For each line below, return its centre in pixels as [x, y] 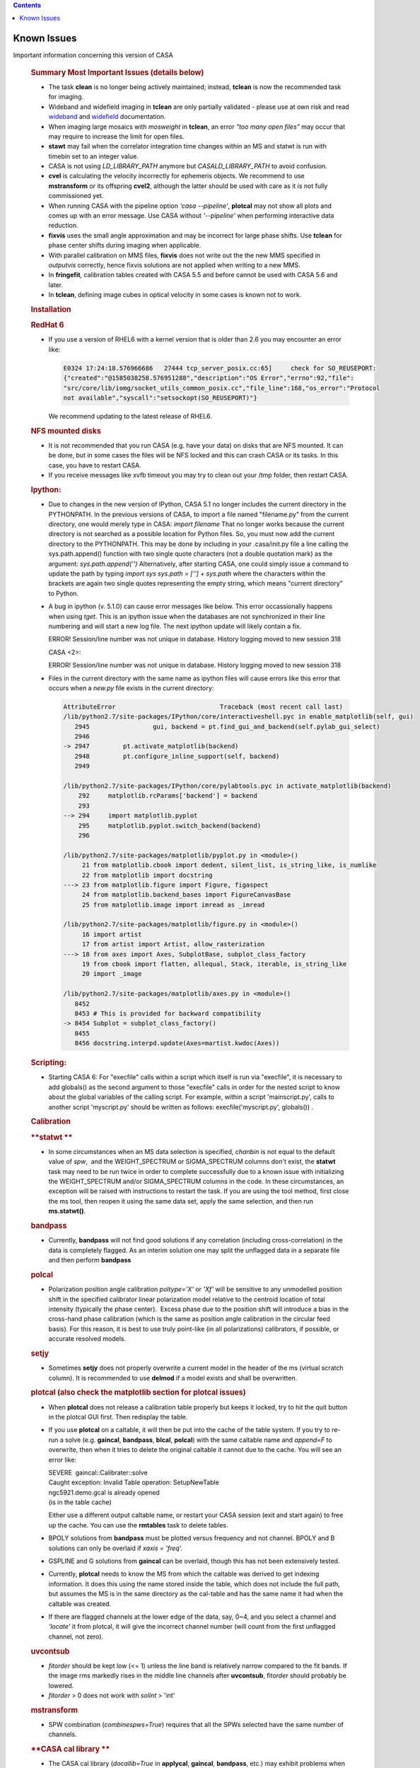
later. [56, 285]
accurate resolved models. [87, 1339]
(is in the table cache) [80, 1502]
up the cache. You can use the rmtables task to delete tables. [138, 1525]
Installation [51, 309]
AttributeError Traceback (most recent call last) [203, 706]
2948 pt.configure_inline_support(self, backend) [177, 756]
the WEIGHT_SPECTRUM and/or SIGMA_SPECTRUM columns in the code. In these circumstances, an [196, 1182]
